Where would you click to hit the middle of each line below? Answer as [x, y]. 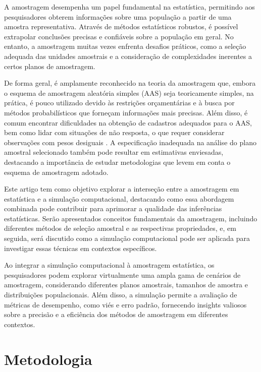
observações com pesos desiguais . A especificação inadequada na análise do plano [130, 142]
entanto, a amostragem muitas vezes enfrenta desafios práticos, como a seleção [125, 46]
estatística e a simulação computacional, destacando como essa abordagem [119, 198]
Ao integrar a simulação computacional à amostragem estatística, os [109, 265]
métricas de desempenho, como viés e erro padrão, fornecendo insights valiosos [125, 304]
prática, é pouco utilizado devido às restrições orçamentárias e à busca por [119, 103]
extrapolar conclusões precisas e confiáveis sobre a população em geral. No [119, 36]
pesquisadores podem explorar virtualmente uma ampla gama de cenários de [122, 274]
